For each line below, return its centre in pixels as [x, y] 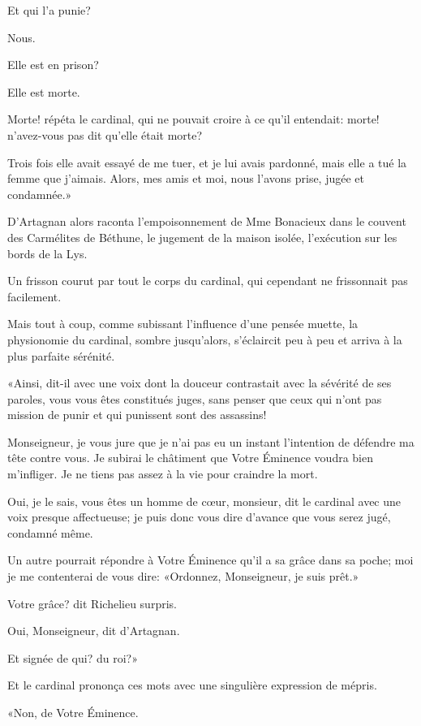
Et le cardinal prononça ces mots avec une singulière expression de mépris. [192, 685]
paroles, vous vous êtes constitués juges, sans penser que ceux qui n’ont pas [195, 398]
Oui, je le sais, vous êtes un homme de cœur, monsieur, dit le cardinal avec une [204, 501]
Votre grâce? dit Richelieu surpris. [92, 603]
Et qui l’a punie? [49, 10]
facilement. [34, 296]
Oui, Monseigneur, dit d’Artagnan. [94, 631]
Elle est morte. [44, 91]
